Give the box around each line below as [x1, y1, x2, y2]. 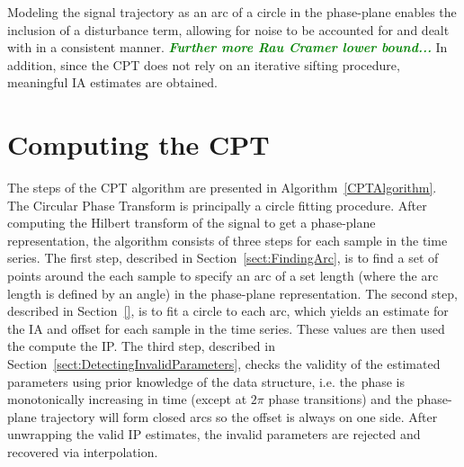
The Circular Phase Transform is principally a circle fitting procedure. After [7, 195, 427, 214]
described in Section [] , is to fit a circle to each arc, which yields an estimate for [7, 301, 449, 320]
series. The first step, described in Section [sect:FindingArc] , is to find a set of [7, 248, 439, 267]
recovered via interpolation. [7, 443, 158, 461]
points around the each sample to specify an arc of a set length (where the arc [7, 266, 439, 285]
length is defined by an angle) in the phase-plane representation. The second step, [7, 283, 458, 302]
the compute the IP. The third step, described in [7, 337, 275, 355]
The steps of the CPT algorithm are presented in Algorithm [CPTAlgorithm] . [7, 178, 437, 197]
